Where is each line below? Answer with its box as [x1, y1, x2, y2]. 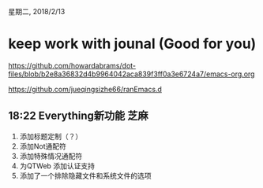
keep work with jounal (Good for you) [8, 35, 257, 53]
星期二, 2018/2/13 [8, 7, 66, 16]
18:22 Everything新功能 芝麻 [8, 109, 148, 123]
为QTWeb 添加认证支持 [19, 160, 95, 171]
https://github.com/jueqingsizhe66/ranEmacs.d [8, 84, 162, 94]
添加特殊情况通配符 [19, 151, 83, 160]
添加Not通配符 [19, 141, 67, 151]
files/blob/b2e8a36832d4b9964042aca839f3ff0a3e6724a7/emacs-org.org [8, 69, 255, 79]
